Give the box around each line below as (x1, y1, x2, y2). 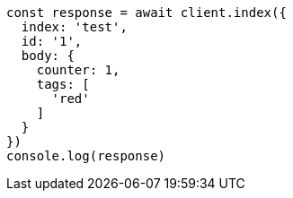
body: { (21, 48, 75, 63)
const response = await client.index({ (6, 5, 287, 20)
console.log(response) (6, 149, 166, 163)
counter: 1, (36, 63, 120, 77)
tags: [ (36, 77, 90, 91)
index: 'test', (21, 20, 128, 34)
